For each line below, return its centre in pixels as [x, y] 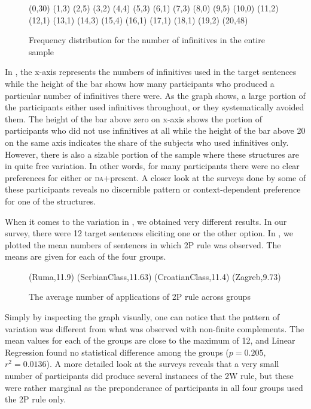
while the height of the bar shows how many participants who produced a [140, 83]
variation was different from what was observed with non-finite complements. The [155, 328]
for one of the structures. [50, 201]
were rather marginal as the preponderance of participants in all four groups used [154, 387]
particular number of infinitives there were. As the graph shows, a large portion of [155, 95]
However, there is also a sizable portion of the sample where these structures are [152, 154]
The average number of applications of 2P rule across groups [140, 297]
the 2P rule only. [36, 399]
